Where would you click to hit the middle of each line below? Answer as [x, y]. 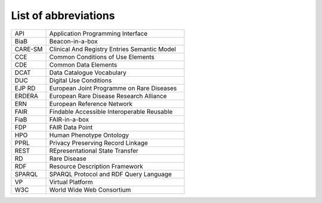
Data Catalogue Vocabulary [88, 73]
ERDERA [27, 96]
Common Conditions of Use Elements [102, 57]
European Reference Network [91, 104]
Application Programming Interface [98, 33]
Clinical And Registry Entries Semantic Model [112, 49]
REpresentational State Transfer [94, 151]
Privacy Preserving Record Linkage [99, 143]
